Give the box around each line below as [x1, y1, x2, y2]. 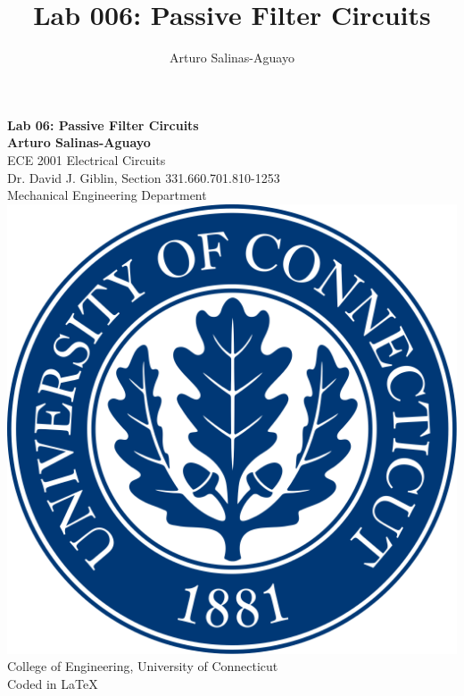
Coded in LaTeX [7, 674, 98, 692]
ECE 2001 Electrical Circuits [7, 150, 166, 169]
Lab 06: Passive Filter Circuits [7, 115, 199, 134]
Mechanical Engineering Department [7, 186, 207, 204]
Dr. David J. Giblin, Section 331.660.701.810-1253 [7, 168, 280, 186]
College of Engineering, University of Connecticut [7, 657, 278, 675]
